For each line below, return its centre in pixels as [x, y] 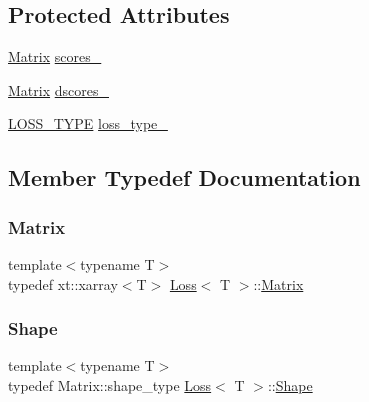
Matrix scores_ [55, 56]
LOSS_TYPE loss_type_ [88, 123]
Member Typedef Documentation [184, 177]
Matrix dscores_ [58, 89]
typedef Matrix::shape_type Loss [110, 384]
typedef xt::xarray [63, 283]
